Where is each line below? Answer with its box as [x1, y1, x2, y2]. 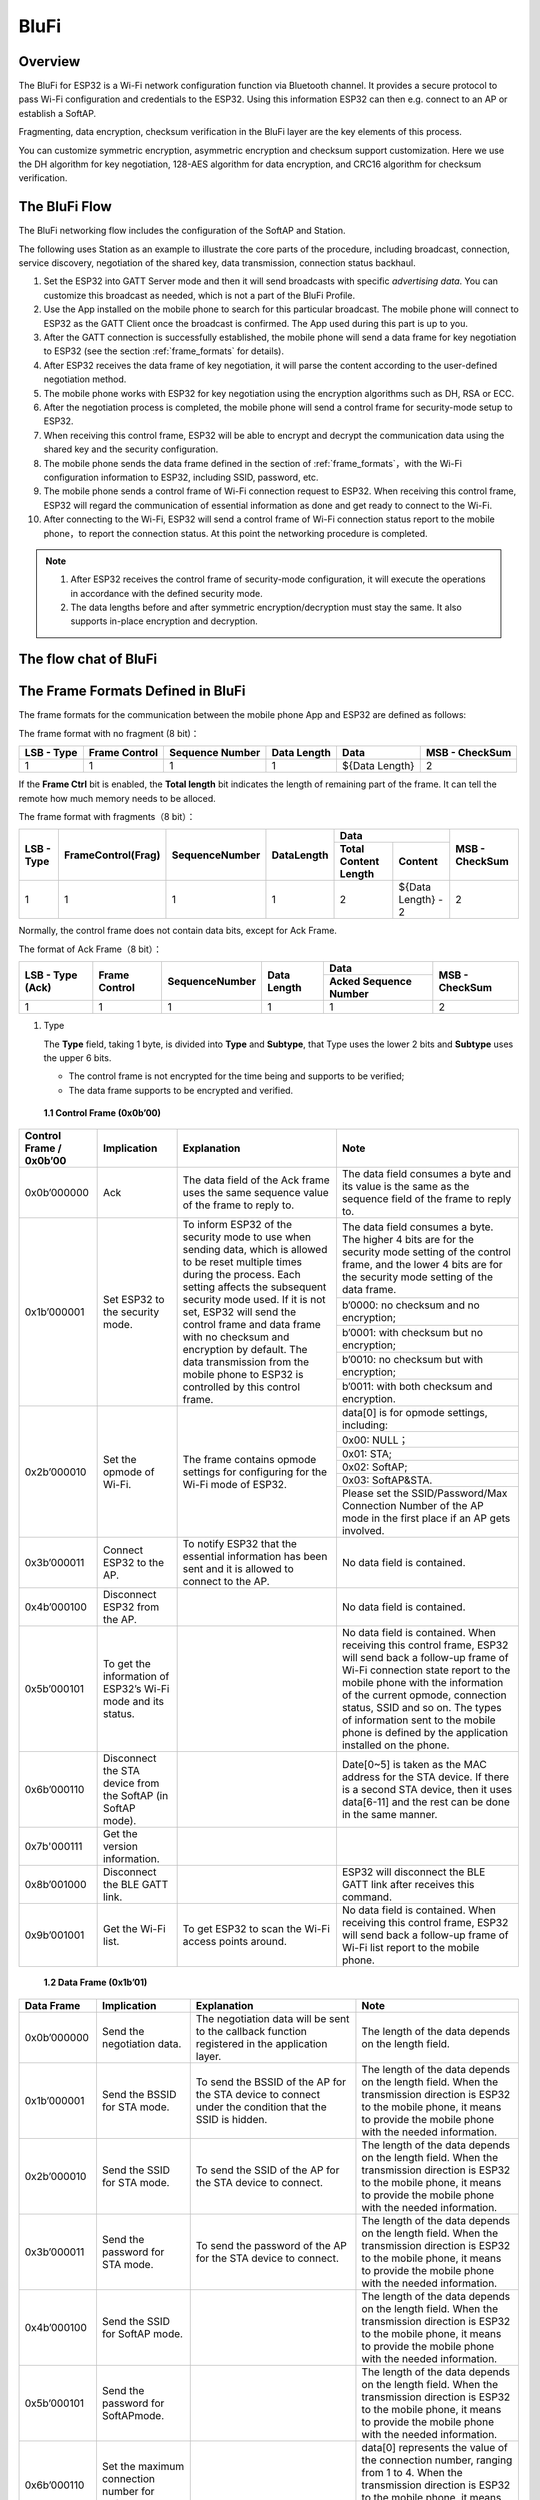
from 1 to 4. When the [361, 2465, 463, 2479]
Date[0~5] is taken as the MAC [341, 1758, 487, 1772]
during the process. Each [182, 1268, 301, 1282]
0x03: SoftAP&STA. [341, 1473, 433, 1487]
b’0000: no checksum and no [341, 1298, 480, 1312]
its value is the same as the [341, 1180, 470, 1194]
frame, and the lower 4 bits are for [341, 1257, 504, 1271]
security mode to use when [182, 1230, 312, 1244]
